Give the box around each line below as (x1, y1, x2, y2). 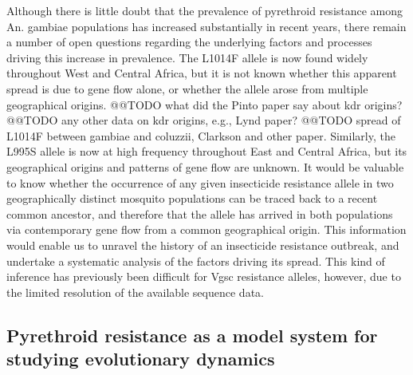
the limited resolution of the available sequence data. (6, 283, 264, 300)
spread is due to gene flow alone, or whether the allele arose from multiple (6, 80, 368, 97)
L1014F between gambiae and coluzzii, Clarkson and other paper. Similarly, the (6, 127, 395, 144)
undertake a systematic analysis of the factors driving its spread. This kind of (6, 252, 385, 269)
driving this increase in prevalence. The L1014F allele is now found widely (6, 49, 368, 65)
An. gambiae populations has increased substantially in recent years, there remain (6, 18, 407, 34)
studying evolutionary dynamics (6, 346, 275, 371)
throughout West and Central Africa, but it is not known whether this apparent (6, 65, 397, 81)
